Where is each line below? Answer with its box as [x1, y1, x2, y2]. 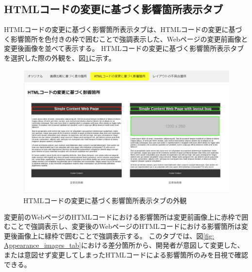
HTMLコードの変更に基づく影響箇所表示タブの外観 [23, 195, 187, 206]
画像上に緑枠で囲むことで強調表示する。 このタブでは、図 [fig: [17, 230, 214, 240]
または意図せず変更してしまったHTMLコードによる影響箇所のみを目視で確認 [4, 250, 248, 260]
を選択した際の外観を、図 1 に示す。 [4, 52, 116, 63]
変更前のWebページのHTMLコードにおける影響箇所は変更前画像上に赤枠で [4, 211, 242, 222]
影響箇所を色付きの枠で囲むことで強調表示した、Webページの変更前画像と [10, 33, 248, 44]
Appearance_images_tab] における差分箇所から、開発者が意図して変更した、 [4, 240, 244, 250]
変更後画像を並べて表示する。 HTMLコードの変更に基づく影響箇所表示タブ [4, 43, 244, 53]
